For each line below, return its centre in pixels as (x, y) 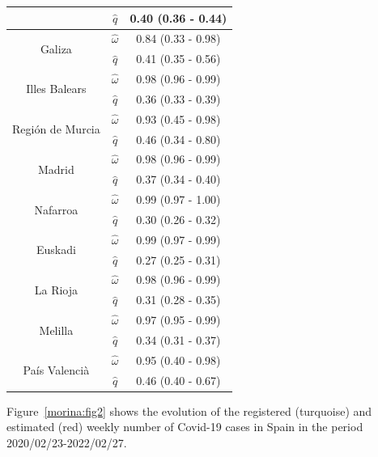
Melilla (56, 330)
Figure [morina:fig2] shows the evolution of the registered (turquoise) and (189, 410)
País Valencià (56, 370)
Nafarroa (56, 209)
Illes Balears (56, 89)
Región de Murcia (56, 129)
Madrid (56, 169)
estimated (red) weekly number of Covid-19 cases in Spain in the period (185, 427)
